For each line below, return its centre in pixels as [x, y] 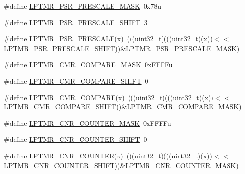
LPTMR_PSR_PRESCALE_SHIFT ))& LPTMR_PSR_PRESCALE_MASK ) [122, 48]
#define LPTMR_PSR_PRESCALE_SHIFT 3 [76, 22]
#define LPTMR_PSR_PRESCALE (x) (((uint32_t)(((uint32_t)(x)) [108, 39]
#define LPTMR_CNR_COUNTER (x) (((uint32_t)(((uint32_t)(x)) [108, 155]
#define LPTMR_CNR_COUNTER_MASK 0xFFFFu [88, 123]
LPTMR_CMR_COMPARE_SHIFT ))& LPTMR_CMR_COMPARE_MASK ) [123, 107]
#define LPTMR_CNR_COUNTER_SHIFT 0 [75, 139]
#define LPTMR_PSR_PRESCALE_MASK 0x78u [83, 6]
